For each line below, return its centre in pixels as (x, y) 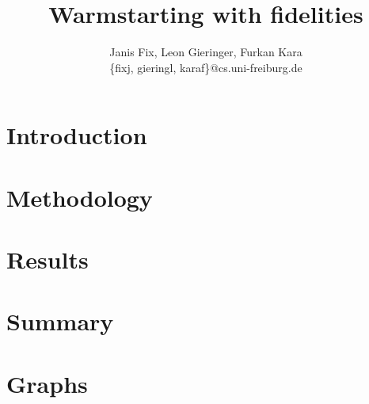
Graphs (47, 383)
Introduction (77, 135)
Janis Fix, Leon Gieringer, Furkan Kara (206, 52)
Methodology (80, 197)
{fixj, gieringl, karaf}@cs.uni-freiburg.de (206, 67)
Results (48, 259)
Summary (60, 321)
